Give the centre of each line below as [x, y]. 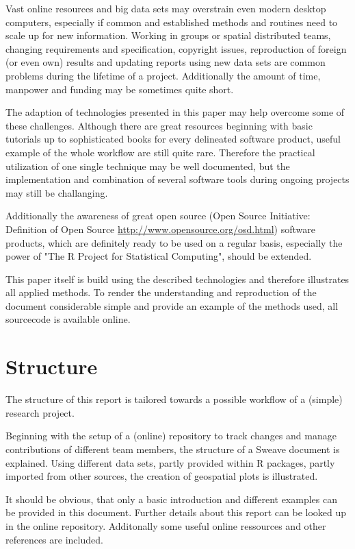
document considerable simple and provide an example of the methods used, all [172, 305]
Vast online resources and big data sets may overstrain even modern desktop [166, 8]
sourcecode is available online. [68, 319]
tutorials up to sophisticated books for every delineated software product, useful [173, 139]
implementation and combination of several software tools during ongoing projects [177, 179]
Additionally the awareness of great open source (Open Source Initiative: [158, 216]
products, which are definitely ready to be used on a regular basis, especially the [174, 242]
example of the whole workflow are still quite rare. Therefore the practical [160, 152]
